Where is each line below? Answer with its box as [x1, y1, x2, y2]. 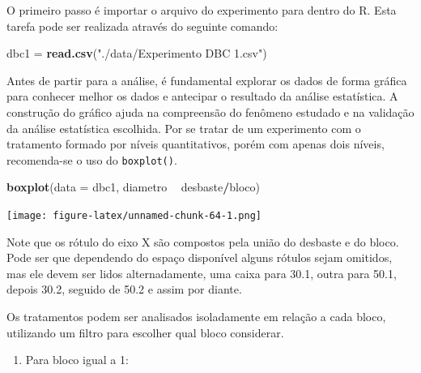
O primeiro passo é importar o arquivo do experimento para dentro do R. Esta [6, 2, 397, 18]
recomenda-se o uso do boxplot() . [6, 151, 177, 168]
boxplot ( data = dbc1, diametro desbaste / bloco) [6, 178, 261, 195]
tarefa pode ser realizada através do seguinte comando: [6, 17, 279, 34]
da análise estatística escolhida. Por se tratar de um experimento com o [6, 119, 361, 136]
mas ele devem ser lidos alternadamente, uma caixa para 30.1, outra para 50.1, [6, 264, 397, 281]
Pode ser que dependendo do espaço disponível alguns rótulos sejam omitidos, [6, 249, 393, 266]
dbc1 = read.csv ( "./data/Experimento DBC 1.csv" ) [6, 45, 267, 62]
